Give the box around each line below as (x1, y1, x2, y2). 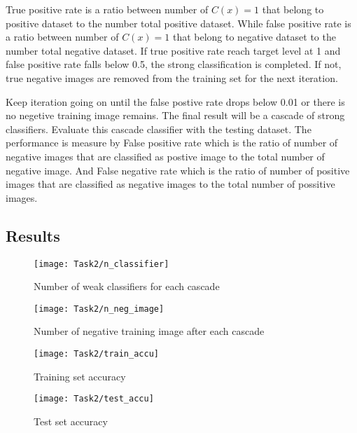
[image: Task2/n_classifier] (34, 259, 169, 269)
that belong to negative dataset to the (172, 29, 336, 44)
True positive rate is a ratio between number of (6, 2, 209, 16)
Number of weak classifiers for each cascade (34, 279, 220, 294)
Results (6, 224, 60, 246)
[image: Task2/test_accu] (34, 394, 154, 404)
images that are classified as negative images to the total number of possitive (6, 177, 335, 191)
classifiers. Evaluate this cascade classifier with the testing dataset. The (6, 121, 311, 136)
